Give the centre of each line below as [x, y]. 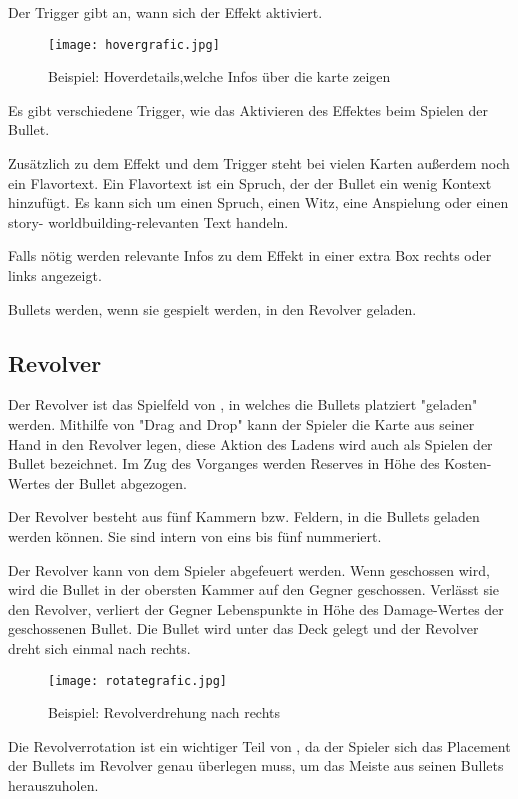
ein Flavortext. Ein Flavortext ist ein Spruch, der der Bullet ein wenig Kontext [250, 182]
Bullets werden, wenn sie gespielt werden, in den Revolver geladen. [212, 308]
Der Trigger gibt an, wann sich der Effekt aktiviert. [165, 12]
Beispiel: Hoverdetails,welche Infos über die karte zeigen [219, 76]
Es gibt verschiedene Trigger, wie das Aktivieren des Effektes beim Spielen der [248, 109]
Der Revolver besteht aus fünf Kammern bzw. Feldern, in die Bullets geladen [244, 516]
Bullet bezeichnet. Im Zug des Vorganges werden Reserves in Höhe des [224, 463]
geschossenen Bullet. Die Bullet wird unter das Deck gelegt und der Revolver [243, 628]
